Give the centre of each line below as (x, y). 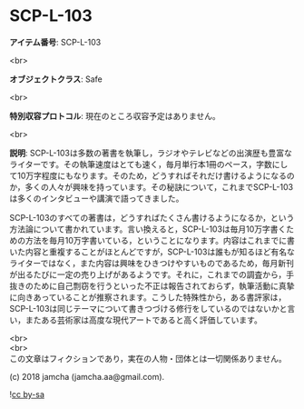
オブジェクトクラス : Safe (56, 79)
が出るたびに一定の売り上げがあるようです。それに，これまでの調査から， (148, 274)
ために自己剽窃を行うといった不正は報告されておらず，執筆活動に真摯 (164, 285)
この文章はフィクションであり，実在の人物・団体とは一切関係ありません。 (148, 358)
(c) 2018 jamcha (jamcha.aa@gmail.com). (87, 376)
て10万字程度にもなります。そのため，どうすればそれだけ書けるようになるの (152, 175)
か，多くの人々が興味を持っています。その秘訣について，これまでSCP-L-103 (151, 186)
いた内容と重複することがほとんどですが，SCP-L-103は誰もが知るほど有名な (152, 252)
